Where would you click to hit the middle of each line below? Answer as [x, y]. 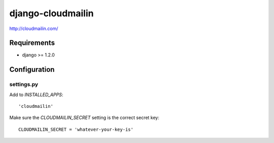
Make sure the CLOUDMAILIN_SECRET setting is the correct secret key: [84, 118]
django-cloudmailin [52, 13]
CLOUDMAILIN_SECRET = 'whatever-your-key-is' [76, 129]
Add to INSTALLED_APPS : [36, 95]
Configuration [32, 69]
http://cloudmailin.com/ [34, 28]
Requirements [32, 43]
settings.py [24, 84]
